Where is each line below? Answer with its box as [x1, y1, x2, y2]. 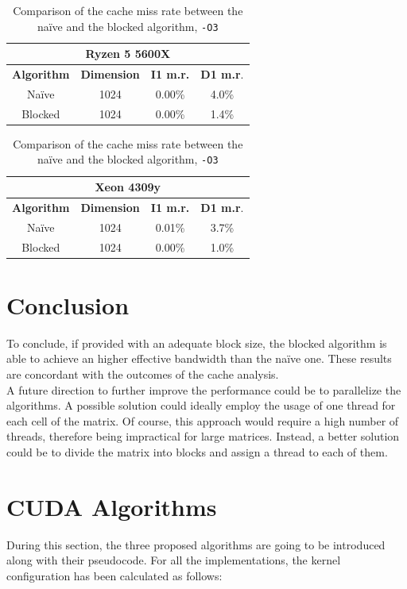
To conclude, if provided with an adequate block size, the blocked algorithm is [6, 334, 387, 351]
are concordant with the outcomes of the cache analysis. [6, 366, 279, 383]
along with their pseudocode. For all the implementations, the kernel [6, 552, 341, 568]
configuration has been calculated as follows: [6, 567, 223, 583]
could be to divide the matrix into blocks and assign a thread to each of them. [6, 444, 388, 460]
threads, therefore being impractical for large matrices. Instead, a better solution [6, 428, 400, 445]
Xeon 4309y [95, 179, 161, 195]
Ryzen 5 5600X [85, 45, 171, 62]
